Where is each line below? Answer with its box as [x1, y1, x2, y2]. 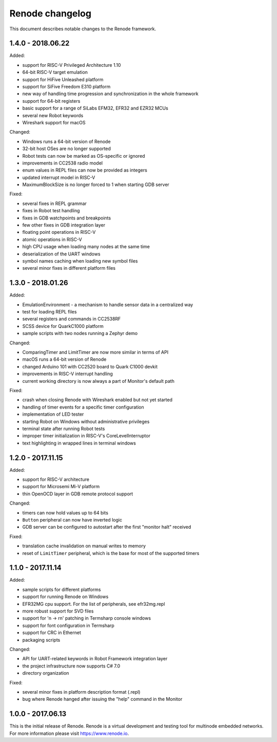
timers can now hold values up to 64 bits [22, 509, 109, 516]
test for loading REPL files [22, 309, 77, 315]
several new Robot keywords [22, 112, 84, 118]
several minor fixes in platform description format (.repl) [22, 689, 141, 695]
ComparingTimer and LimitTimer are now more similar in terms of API [22, 349, 169, 356]
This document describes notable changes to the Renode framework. [9, 26, 156, 32]
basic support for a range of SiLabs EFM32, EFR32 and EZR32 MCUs [22, 105, 169, 112]
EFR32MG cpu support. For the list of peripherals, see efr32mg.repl [22, 601, 165, 607]
